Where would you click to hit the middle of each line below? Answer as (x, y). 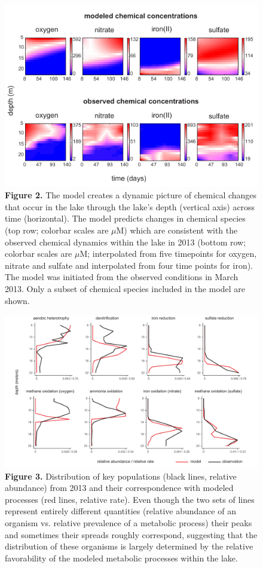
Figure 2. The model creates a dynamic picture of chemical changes (131, 195)
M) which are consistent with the (177, 230)
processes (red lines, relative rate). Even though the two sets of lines (130, 499)
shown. (17, 300)
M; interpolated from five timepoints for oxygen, (168, 254)
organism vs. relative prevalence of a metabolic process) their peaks (129, 523)
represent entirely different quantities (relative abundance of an (120, 511)
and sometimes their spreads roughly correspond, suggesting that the (131, 534)
